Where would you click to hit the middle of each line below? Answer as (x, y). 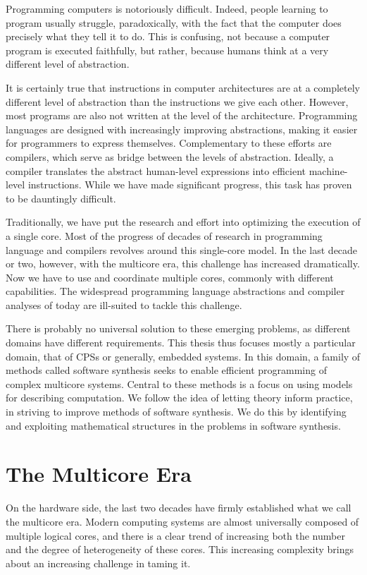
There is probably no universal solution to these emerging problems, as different (178, 328)
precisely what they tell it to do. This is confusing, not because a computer (168, 36)
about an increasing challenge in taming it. (98, 563)
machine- (328, 170)
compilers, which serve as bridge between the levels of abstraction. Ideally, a (170, 156)
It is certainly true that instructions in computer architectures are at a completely (183, 87)
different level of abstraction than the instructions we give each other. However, (177, 101)
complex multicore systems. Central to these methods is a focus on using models (179, 383)
